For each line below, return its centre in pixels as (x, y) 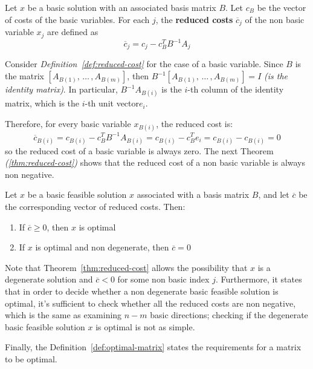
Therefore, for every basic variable (68, 123)
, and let (274, 194)
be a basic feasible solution (77, 194)
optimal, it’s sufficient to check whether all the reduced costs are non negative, (150, 303)
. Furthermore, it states (259, 279)
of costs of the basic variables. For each (77, 19)
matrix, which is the (42, 103)
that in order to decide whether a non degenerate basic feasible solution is (142, 291)
